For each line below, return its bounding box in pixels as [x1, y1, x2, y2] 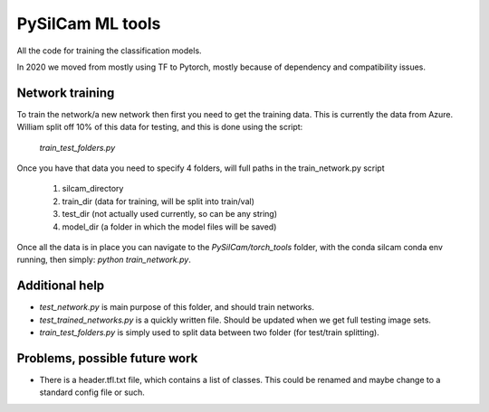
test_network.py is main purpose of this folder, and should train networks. [39, 302, 315, 313]
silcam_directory [62, 183, 124, 194]
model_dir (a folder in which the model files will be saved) [62, 221, 277, 232]
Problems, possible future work [16, 351, 198, 366]
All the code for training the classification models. [16, 45, 203, 56]
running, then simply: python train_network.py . [16, 254, 192, 266]
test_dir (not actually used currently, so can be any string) [62, 209, 278, 220]
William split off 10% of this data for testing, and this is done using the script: [16, 122, 303, 133]
